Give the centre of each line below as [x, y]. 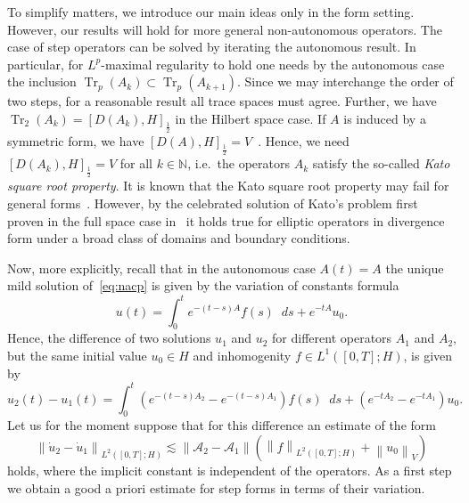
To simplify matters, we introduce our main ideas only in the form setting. [211, 12]
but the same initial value [77, 355]
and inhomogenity [242, 355]
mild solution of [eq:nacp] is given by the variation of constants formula [203, 285]
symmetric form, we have [76, 141]
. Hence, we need [304, 141]
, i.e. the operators [239, 163]
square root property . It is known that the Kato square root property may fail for [228, 186]
